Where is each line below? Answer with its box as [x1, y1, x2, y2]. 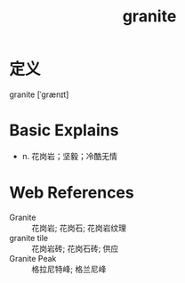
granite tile [9, 232, 49, 243]
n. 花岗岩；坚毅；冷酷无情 [21, 150, 118, 161]
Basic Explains [9, 120, 119, 141]
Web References [9, 182, 135, 203]
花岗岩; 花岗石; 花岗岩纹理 [31, 222, 127, 233]
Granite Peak [9, 253, 57, 263]
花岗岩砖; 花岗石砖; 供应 [31, 243, 119, 254]
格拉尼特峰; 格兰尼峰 [31, 263, 107, 274]
